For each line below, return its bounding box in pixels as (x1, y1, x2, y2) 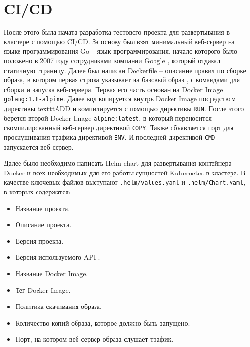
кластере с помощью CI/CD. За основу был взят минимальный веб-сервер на (4, 36, 235, 46)
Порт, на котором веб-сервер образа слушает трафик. (15, 334, 173, 344)
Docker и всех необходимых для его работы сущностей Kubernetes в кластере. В (4, 167, 246, 177)
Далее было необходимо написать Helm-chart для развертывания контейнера (4, 158, 231, 168)
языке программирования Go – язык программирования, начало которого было (4, 46, 238, 56)
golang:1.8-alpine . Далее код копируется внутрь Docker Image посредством (4, 94, 236, 104)
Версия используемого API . (15, 252, 100, 262)
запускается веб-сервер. (4, 141, 74, 152)
